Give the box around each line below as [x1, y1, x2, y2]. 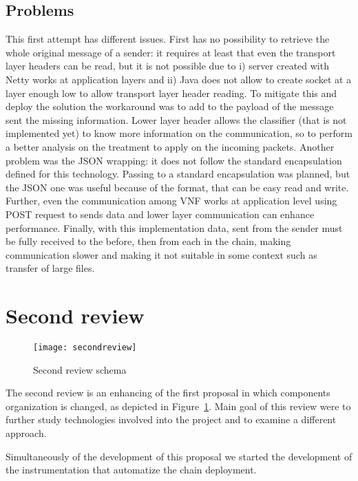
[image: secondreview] [33, 343, 137, 353]
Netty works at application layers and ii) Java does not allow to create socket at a [6, 72, 352, 86]
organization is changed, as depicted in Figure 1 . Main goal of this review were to [6, 398, 351, 413]
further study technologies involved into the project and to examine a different [6, 412, 337, 427]
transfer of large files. [6, 261, 95, 275]
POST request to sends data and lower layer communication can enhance [6, 206, 315, 221]
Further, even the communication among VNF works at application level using [6, 193, 337, 208]
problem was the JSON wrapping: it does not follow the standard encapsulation [6, 153, 342, 167]
